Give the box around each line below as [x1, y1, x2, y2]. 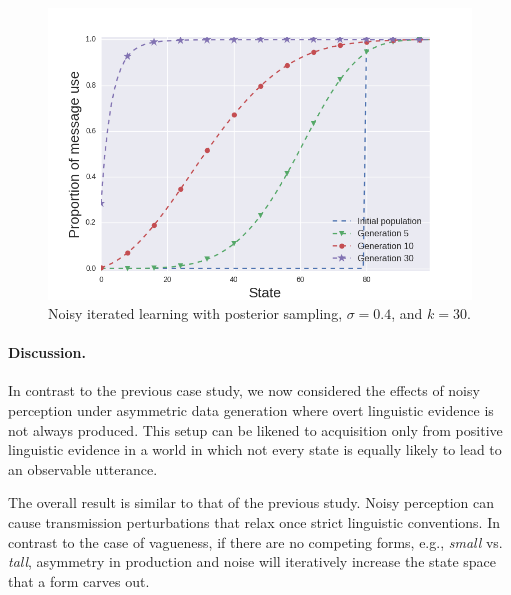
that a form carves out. [8, 570, 150, 591]
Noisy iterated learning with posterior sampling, [48, 303, 343, 324]
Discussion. [8, 342, 86, 363]
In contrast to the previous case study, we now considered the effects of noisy [8, 380, 480, 401]
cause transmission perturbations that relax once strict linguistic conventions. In [8, 512, 500, 533]
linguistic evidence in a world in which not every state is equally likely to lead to [8, 439, 502, 460]
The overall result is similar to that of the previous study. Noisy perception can [8, 492, 494, 513]
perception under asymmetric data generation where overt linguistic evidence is [8, 400, 494, 421]
